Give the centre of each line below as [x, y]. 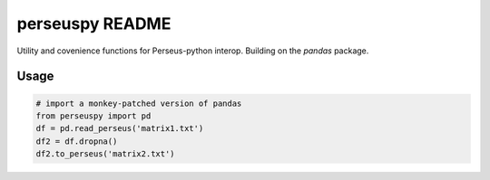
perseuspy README [94, 24]
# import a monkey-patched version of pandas [139, 103]
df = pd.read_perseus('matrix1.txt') [120, 128]
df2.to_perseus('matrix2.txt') [106, 154]
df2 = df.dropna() [77, 141]
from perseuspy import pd [93, 116]
